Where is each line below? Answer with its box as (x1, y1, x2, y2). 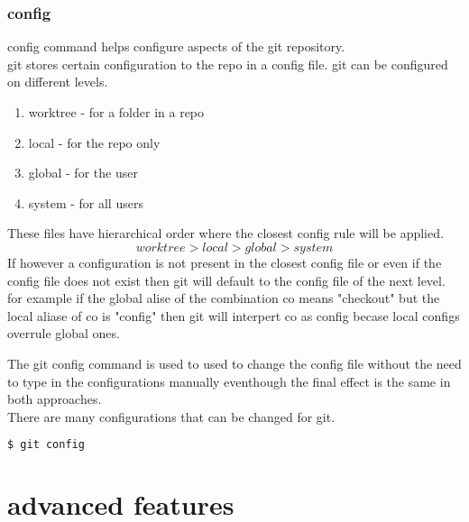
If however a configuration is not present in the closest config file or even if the (7, 252, 442, 271)
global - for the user (28, 163, 138, 182)
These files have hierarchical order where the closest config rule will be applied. (7, 224, 444, 243)
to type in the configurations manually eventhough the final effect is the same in (7, 371, 451, 390)
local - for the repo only (28, 133, 161, 151)
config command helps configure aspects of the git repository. (7, 37, 345, 56)
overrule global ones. (7, 324, 120, 343)
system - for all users (28, 193, 143, 212)
